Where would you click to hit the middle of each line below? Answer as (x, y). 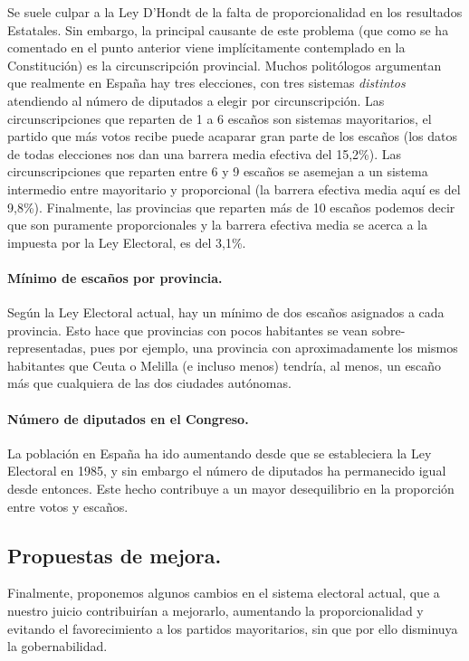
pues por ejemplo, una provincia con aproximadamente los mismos (274, 348)
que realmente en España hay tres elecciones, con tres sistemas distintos (206, 83)
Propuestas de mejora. (115, 555)
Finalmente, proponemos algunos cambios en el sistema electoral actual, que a (224, 593)
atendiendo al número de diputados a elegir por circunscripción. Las (196, 100)
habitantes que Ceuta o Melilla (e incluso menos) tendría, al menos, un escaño (225, 365)
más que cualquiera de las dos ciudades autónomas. (149, 383)
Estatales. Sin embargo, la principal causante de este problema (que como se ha (228, 29)
